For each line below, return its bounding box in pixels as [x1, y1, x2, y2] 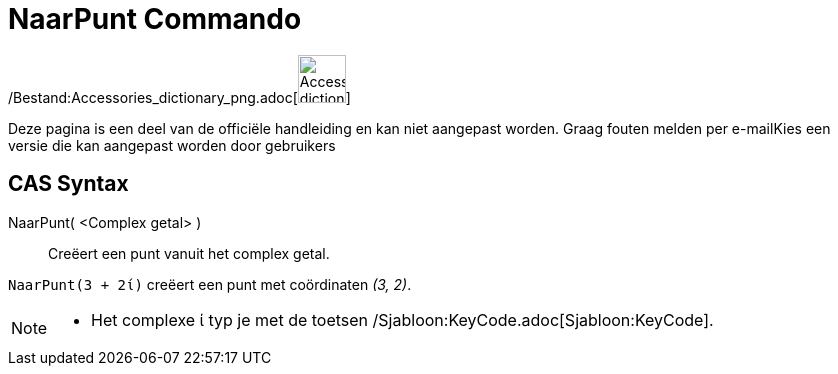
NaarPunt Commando [8, 2, 302, 36]
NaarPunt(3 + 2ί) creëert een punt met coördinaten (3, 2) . [8, 275, 412, 293]
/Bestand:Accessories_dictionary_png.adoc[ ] [8, 88, 351, 106]
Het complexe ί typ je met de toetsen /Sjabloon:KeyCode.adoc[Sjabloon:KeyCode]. [91, 309, 714, 330]
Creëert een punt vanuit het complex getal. [48, 244, 330, 262]
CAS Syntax [8, 171, 129, 197]
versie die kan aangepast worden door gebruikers [8, 136, 336, 154]
